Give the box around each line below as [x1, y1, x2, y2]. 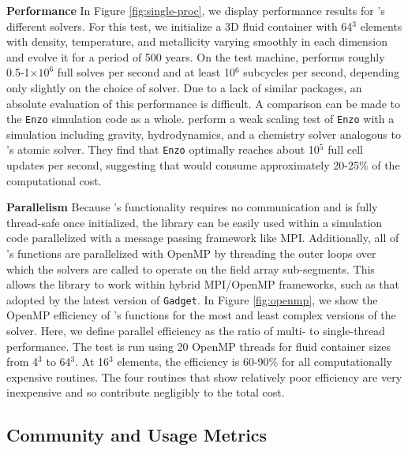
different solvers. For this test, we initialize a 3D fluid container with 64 [6, 17, 353, 34]
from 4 [6, 353, 39, 370]
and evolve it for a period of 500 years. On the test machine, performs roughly [6, 48, 385, 65]
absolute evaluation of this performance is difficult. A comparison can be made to [6, 95, 400, 111]
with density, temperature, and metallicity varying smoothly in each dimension [6, 33, 387, 50]
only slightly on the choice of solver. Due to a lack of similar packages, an [6, 79, 362, 95]
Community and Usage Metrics [6, 423, 268, 447]
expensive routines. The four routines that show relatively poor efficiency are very [6, 368, 402, 385]
